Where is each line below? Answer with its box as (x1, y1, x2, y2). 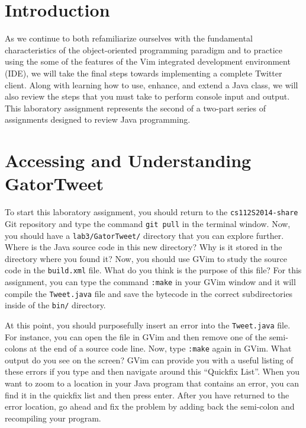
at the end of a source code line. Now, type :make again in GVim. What (30, 342, 292, 354)
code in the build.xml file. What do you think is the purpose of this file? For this (5, 264, 302, 276)
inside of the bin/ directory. (5, 299, 106, 311)
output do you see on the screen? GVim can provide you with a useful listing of (5, 353, 294, 366)
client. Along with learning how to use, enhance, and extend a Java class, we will (5, 78, 298, 91)
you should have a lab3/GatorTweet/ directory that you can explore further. (5, 229, 284, 241)
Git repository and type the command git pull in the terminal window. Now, (5, 217, 291, 229)
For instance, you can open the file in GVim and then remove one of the (5, 330, 267, 343)
